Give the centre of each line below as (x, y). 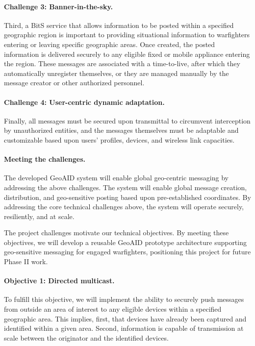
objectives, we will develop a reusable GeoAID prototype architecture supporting (125, 242)
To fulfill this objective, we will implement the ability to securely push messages (124, 299)
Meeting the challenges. (45, 159)
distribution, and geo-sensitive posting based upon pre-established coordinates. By (127, 197)
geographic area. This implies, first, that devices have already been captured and (125, 318)
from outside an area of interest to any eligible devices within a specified (113, 309)
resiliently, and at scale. (39, 216)
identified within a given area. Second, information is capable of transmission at (124, 328)
